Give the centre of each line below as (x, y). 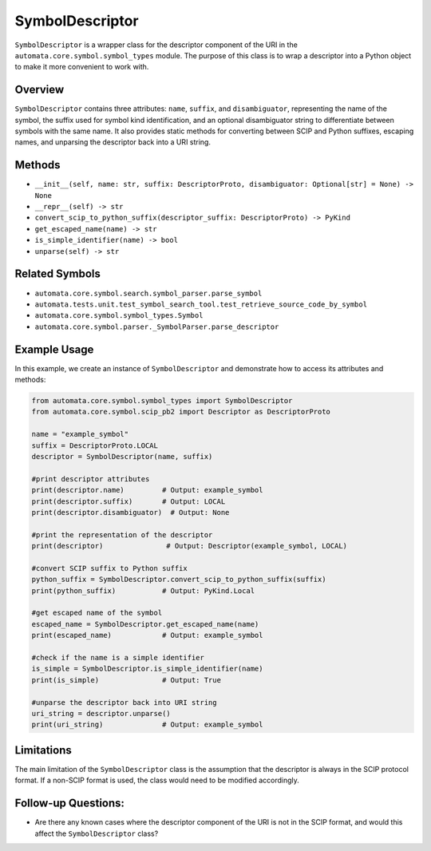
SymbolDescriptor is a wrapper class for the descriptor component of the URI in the (156, 45)
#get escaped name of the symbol (97, 613)
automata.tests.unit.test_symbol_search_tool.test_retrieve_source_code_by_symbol (201, 304)
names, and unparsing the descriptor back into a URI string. (113, 142)
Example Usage (54, 349)
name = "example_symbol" (80, 434)
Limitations (43, 750)
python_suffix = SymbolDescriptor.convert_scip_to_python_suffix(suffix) (179, 580)
